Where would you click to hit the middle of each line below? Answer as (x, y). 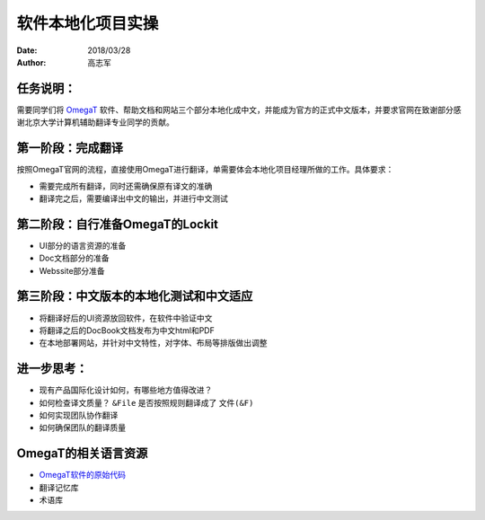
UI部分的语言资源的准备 (83, 245)
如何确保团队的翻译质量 (82, 427)
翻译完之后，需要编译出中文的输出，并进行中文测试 (133, 198)
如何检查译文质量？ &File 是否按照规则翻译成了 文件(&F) (146, 402)
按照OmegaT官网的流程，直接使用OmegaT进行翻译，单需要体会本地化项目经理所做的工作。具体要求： (205, 170)
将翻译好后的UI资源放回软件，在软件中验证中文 (126, 318)
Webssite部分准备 (72, 270)
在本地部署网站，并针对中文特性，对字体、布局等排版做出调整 (153, 343)
